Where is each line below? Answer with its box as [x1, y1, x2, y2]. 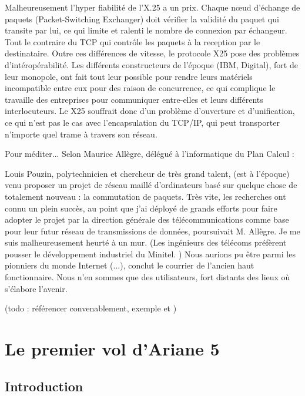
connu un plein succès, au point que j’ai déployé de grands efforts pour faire [5, 202, 277, 214]
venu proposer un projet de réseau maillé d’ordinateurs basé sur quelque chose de [5, 179, 297, 191]
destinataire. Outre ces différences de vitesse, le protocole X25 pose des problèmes [5, 47, 300, 59]
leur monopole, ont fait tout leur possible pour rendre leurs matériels [5, 70, 253, 82]
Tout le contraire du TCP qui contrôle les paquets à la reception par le [5, 35, 260, 48]
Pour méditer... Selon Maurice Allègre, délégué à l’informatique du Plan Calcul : [5, 147, 294, 160]
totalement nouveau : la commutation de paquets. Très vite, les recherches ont [5, 190, 286, 202]
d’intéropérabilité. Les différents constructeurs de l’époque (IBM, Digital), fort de [5, 58, 298, 71]
